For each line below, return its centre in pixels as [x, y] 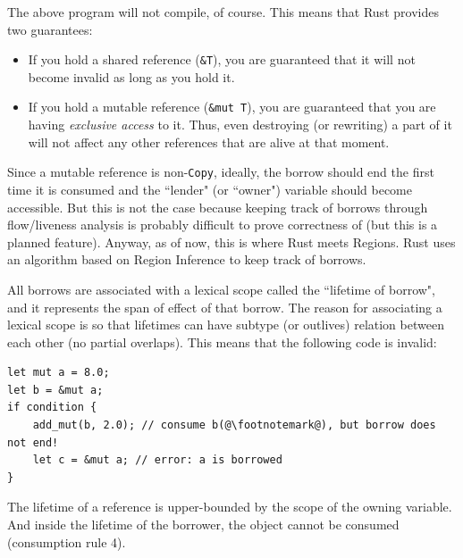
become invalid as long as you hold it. [131, 76]
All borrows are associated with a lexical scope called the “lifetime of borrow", [221, 289]
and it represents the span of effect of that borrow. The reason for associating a [225, 307]
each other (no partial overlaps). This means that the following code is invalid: [222, 341]
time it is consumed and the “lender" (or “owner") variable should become [210, 189]
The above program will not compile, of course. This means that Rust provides [223, 12]
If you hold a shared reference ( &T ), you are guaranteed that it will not [222, 59]
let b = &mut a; [55, 390]
